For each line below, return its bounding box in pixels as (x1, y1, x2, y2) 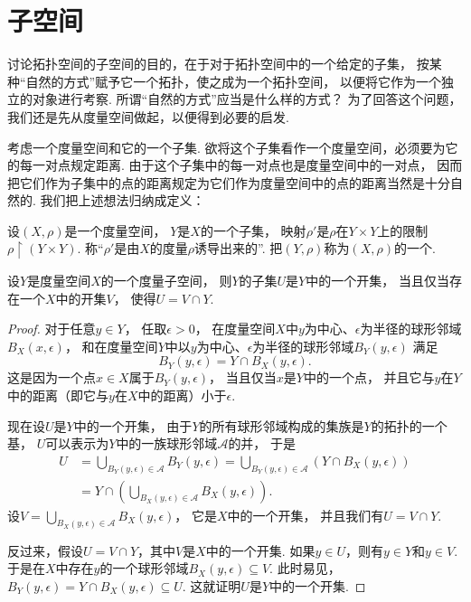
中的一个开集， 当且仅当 (306, 270, 449, 289)
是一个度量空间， (64, 221, 166, 240)
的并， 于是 (228, 434, 297, 453)
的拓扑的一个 (371, 416, 447, 435)
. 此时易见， (269, 559, 341, 578)
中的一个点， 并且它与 (303, 368, 435, 387)
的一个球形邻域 (99, 559, 189, 578)
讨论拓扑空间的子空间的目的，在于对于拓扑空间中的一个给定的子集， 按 (7, 54, 429, 73)
